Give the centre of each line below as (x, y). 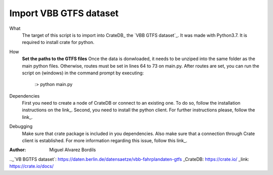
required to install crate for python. (58, 42)
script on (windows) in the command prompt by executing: (83, 73)
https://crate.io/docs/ (32, 166)
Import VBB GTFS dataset (64, 13)
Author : (18, 150)
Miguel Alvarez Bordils (73, 150)
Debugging (21, 126)
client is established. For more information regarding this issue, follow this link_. (105, 141)
